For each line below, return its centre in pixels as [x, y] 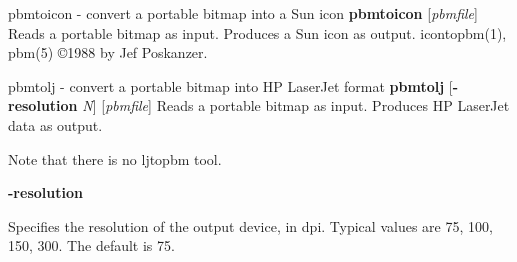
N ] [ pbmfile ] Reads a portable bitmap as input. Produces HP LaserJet [296, 105]
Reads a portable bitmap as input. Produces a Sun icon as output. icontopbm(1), [257, 32]
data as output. [55, 124]
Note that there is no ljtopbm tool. [115, 158]
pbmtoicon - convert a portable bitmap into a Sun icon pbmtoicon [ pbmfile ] [243, 13]
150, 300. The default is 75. [91, 245]
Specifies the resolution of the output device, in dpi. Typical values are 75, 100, [250, 225]
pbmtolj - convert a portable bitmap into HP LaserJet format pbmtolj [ [230, 85]
